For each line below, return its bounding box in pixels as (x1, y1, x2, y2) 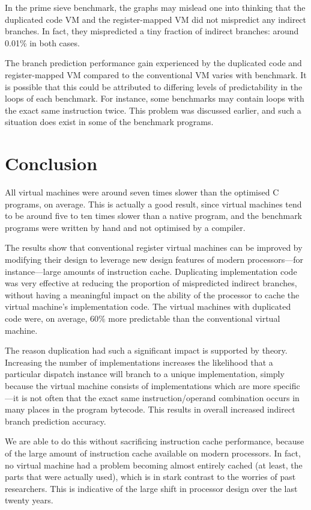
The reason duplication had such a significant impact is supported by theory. (5, 344, 288, 357)
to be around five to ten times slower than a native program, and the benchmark (5, 209, 303, 222)
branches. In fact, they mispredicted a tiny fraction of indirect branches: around (5, 25, 299, 37)
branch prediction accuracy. (5, 414, 106, 427)
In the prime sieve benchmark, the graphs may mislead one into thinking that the (5, 1, 306, 13)
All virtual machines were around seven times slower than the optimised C (5, 186, 279, 198)
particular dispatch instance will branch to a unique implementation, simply (5, 367, 285, 380)
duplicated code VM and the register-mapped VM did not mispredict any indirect (5, 13, 307, 25)
